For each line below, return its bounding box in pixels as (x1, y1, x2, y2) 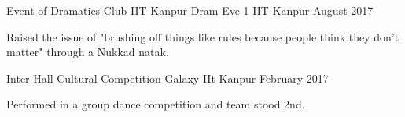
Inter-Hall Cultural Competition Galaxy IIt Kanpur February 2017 (6, 69, 329, 86)
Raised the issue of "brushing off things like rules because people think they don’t (6, 28, 399, 44)
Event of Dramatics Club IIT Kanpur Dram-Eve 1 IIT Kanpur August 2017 (6, 2, 374, 18)
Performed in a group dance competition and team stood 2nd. (6, 96, 305, 112)
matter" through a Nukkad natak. (6, 44, 169, 60)
